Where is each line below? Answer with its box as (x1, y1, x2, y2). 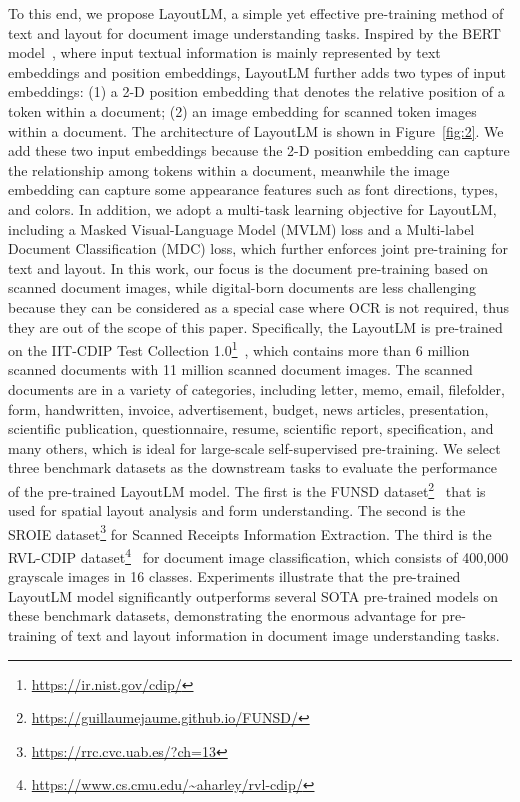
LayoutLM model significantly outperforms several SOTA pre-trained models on (8, 585, 499, 606)
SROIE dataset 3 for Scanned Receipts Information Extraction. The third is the (8, 520, 492, 544)
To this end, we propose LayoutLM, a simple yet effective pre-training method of (8, 3, 504, 23)
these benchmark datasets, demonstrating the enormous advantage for (8, 605, 438, 626)
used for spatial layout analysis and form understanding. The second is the (8, 500, 466, 521)
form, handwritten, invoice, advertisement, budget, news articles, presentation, (8, 398, 489, 419)
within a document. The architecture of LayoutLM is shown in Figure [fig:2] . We (8, 120, 504, 141)
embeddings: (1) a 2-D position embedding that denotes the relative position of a (8, 81, 505, 102)
